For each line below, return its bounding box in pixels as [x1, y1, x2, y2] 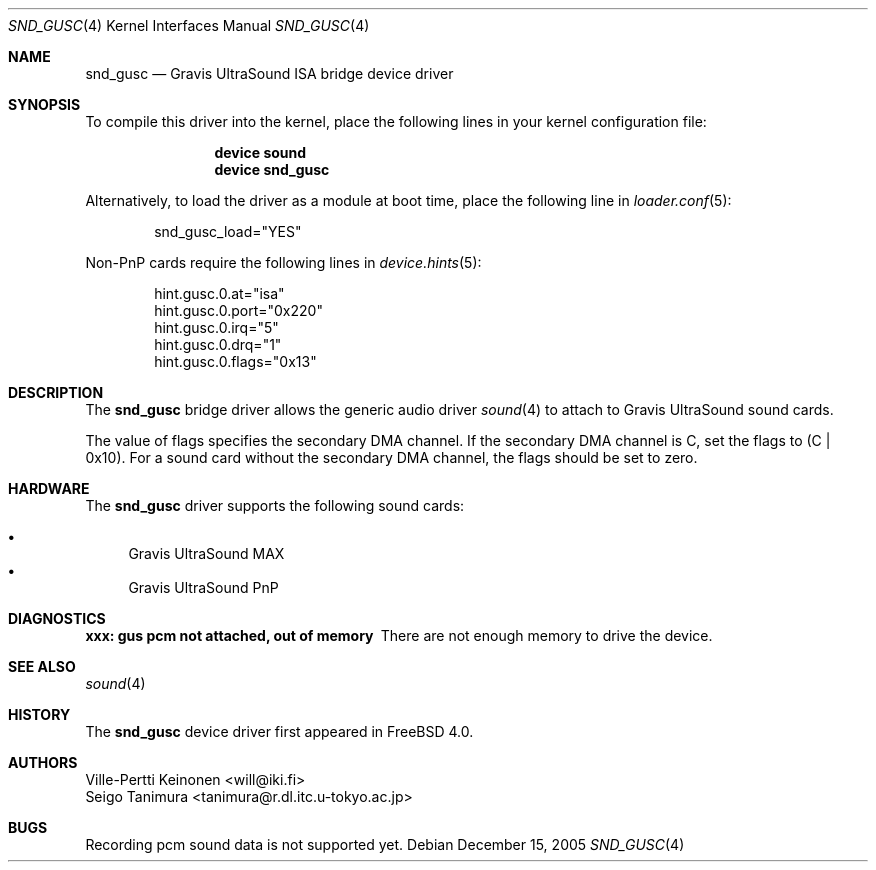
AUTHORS [8, 754, 78, 771]
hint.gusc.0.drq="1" [154, 336, 282, 353]
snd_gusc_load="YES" [154, 223, 302, 240]
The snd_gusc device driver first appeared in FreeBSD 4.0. [85, 723, 474, 740]
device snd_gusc [214, 161, 330, 178]
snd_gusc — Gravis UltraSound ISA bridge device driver [85, 65, 454, 82]
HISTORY [8, 706, 71, 723]
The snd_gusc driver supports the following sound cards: [85, 497, 465, 514]
